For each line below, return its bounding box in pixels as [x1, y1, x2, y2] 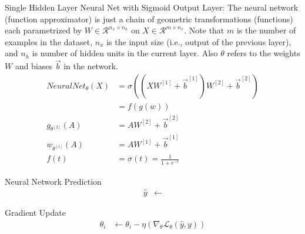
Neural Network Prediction [5, 175, 102, 188]
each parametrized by [5, 24, 82, 36]
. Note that [184, 24, 224, 36]
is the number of [236, 24, 296, 36]
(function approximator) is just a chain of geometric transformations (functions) [5, 12, 293, 25]
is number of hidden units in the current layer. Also [32, 47, 218, 59]
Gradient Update [5, 206, 66, 219]
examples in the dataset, [5, 35, 93, 48]
